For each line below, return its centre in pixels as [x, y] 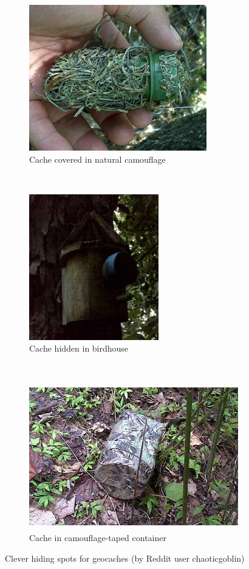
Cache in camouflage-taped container [98, 538]
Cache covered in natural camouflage [97, 159]
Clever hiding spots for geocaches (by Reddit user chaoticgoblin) [125, 558]
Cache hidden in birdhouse [79, 348]
